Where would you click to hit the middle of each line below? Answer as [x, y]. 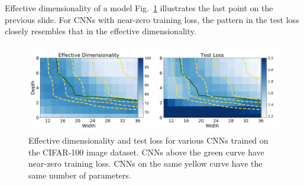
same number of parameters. [80, 175]
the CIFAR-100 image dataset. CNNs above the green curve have [146, 152]
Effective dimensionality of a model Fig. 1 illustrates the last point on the [139, 8]
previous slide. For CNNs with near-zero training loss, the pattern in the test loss [152, 19]
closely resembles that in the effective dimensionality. [101, 31]
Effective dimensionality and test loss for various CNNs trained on [148, 140]
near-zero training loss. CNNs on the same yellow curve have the [145, 163]
